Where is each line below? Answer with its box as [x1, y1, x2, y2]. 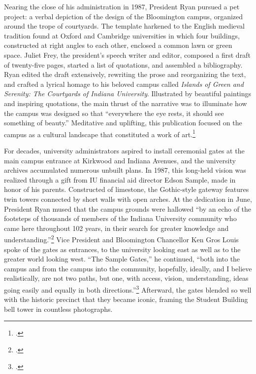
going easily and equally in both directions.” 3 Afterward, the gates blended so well [4, 283, 252, 295]
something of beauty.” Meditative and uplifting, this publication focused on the [4, 117, 242, 128]
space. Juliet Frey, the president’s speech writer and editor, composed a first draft [4, 49, 251, 60]
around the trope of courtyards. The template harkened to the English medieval [4, 21, 245, 31]
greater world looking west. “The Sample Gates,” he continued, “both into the [4, 254, 240, 264]
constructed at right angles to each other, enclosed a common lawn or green [4, 40, 232, 50]
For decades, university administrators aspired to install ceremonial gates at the [4, 145, 245, 155]
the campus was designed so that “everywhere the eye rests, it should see [4, 108, 224, 118]
